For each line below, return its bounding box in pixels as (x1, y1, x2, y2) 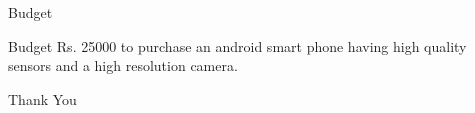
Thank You (8, 88, 77, 109)
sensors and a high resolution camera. (8, 55, 238, 76)
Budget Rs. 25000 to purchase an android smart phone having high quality (8, 35, 467, 56)
